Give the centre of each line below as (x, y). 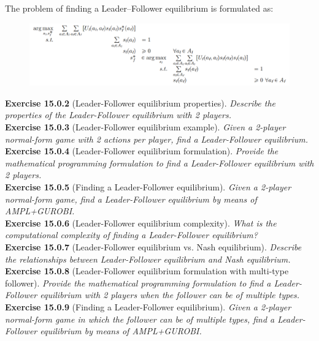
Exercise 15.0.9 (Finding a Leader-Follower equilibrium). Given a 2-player (148, 306)
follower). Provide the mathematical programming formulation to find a (138, 283)
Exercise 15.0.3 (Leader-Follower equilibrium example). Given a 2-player (145, 127)
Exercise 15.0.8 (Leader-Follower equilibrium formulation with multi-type (147, 271)
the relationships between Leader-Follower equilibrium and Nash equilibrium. (148, 259)
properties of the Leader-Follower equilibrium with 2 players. (118, 115)
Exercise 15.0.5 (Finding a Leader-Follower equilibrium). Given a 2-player (148, 187)
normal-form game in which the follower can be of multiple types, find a (140, 319)
